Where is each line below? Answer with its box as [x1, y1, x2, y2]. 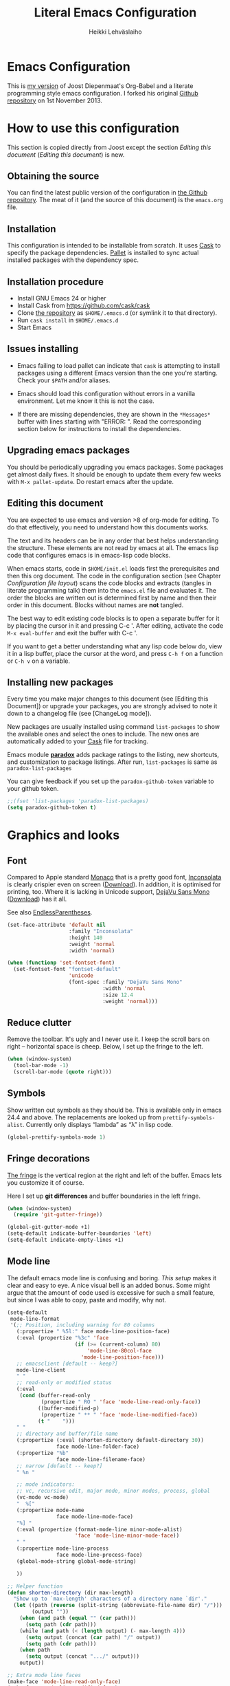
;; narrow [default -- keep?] [16, 1463, 103, 1469]
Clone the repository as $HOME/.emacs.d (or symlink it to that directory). [16, 309, 218, 317]
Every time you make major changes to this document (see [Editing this [7, 694, 209, 703]
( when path [19, 1647, 51, 1654]
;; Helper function [7, 1583, 63, 1590]
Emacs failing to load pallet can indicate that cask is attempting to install [16, 361, 220, 369]
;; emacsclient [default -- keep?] [16, 1360, 118, 1367]
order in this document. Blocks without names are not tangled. [7, 600, 184, 609]
